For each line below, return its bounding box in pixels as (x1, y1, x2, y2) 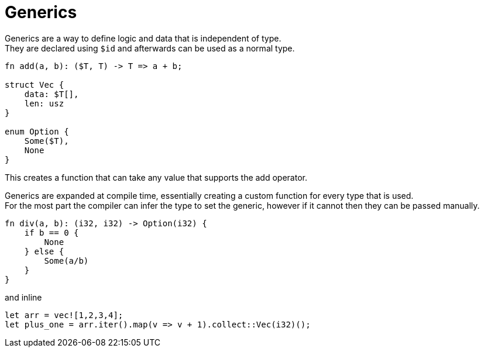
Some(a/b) (44, 256, 89, 265)
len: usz (24, 98, 64, 108)
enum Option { (5, 126, 69, 136)
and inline (5, 292, 42, 302)
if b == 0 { (24, 227, 79, 237)
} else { (24, 246, 64, 256)
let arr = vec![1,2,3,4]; (5, 310, 123, 320)
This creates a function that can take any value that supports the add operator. (5, 172, 307, 182)
